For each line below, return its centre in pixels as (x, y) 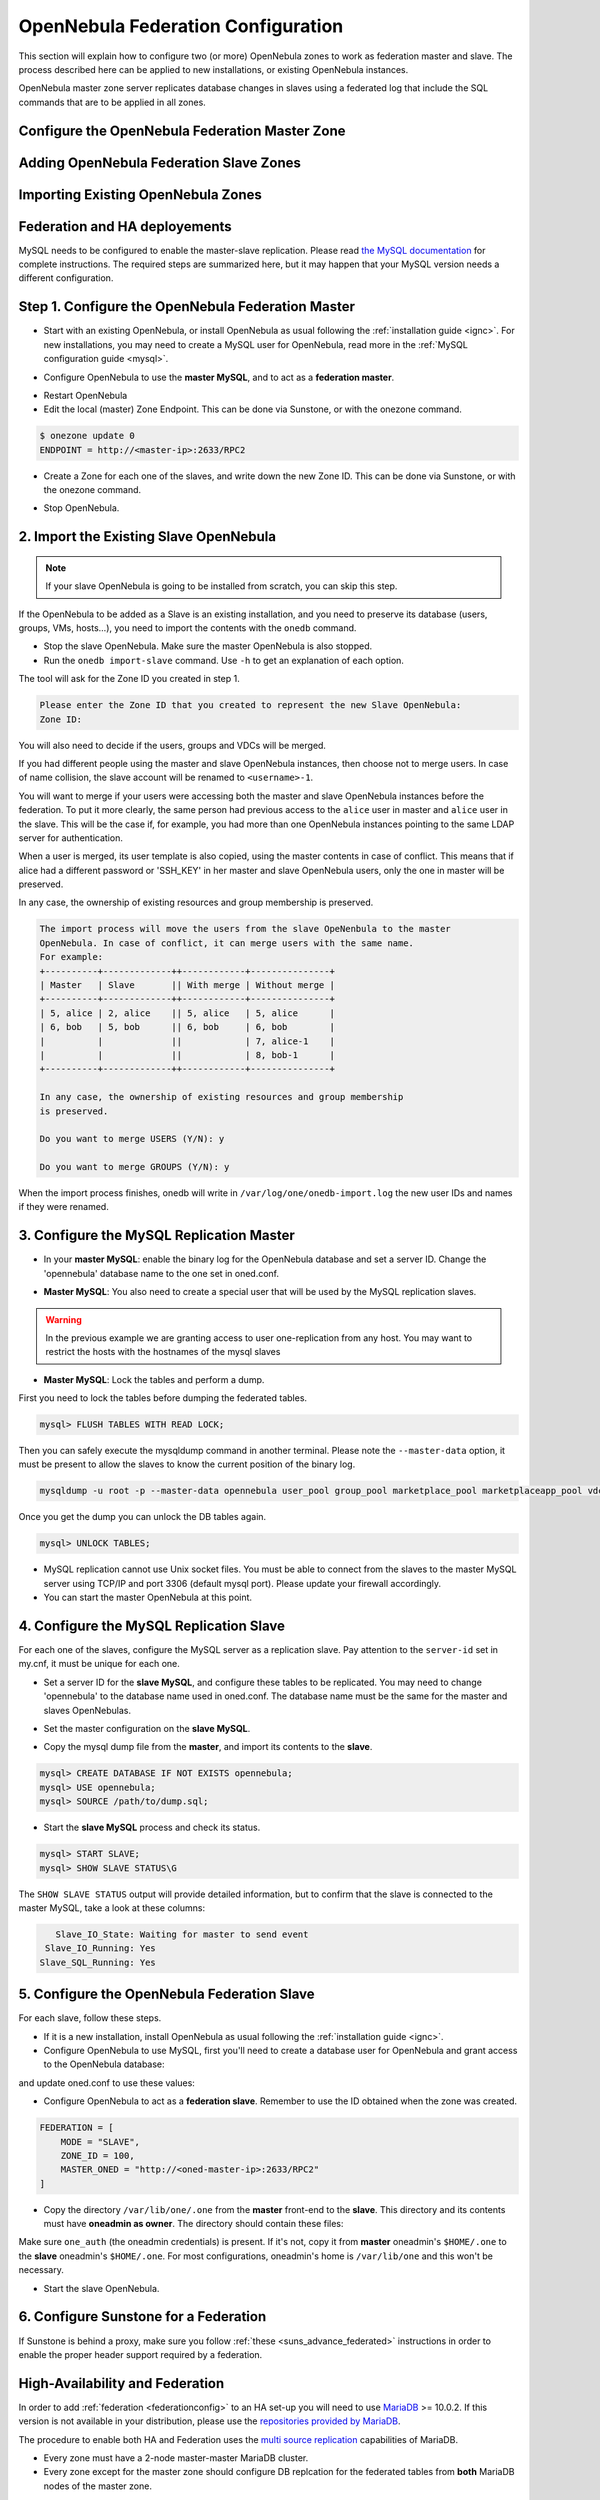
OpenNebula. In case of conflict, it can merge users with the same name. (227, 943)
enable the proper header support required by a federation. (140, 2354)
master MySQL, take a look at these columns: (111, 1907)
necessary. (41, 2270)
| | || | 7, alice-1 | (187, 1041)
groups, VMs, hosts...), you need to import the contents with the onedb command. (187, 628)
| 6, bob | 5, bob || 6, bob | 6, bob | (187, 1027)
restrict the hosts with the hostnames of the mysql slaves (163, 1352)
